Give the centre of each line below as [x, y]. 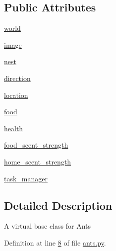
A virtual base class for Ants [47, 226]
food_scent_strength [36, 145]
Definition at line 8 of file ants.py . [55, 242]
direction [17, 78]
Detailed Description [58, 205]
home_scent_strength [38, 161]
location [16, 95]
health [14, 128]
